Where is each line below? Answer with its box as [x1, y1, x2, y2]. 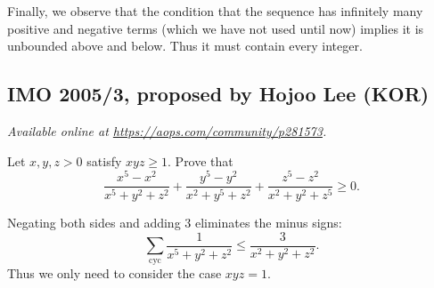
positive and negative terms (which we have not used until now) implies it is [7, 19, 424, 37]
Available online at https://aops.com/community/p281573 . [7, 121, 327, 140]
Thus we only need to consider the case [7, 263, 222, 282]
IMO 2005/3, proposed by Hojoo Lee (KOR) [7, 80, 430, 108]
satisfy [86, 151, 122, 170]
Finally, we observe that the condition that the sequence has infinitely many [7, 2, 423, 20]
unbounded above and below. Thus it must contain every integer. [7, 36, 363, 55]
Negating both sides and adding [7, 213, 181, 232]
